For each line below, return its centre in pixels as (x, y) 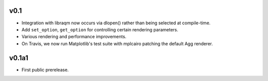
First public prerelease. (45, 70)
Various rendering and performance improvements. (74, 37)
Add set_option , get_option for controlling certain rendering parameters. (100, 29)
